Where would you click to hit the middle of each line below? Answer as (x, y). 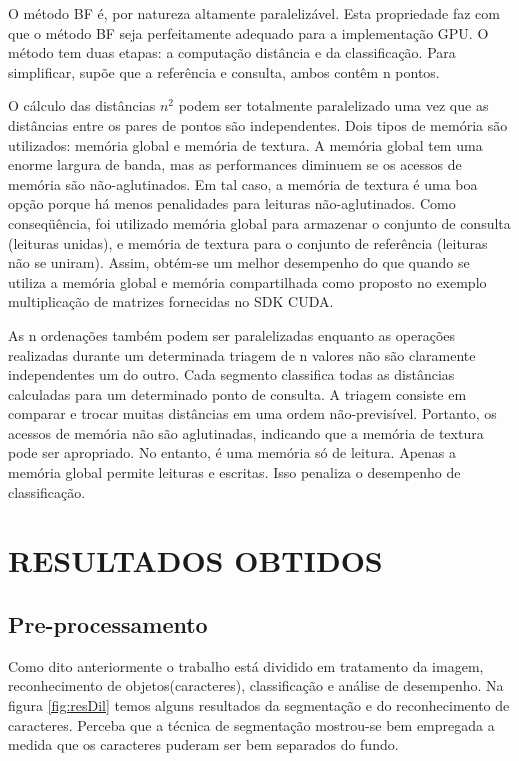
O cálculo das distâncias (82, 105)
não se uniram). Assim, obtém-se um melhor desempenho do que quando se (239, 262)
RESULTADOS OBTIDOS (195, 560)
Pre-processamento (108, 624)
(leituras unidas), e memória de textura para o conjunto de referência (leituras (248, 242)
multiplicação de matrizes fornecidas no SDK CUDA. (171, 301)
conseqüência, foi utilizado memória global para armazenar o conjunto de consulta (259, 222)
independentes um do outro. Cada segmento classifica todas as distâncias (231, 374)
